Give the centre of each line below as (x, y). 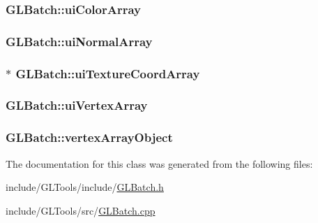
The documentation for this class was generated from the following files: (159, 163)
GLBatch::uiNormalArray (79, 41)
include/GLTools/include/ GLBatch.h (85, 187)
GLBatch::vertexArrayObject (89, 137)
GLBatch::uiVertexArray (77, 105)
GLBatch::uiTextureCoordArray (108, 73)
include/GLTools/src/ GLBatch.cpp (81, 210)
